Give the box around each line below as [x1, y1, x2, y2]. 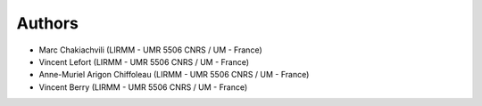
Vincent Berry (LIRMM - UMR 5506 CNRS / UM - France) [38, 81, 248, 93]
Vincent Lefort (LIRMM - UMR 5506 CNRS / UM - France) [38, 56, 250, 67]
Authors [16, 13, 79, 33]
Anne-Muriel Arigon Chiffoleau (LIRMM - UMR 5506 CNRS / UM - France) [38, 69, 310, 80]
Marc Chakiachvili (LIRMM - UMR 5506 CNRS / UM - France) [38, 45, 262, 55]
